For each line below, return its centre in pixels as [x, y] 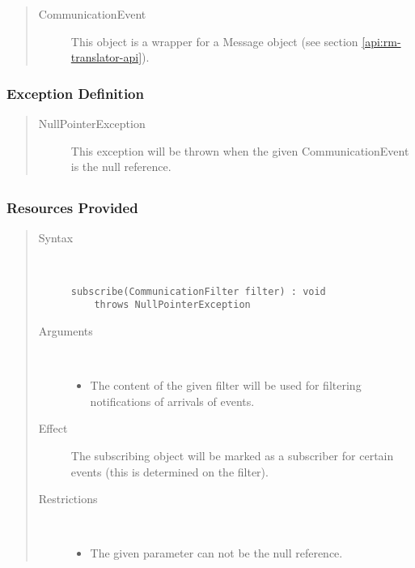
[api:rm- [381, 41]
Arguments [66, 330]
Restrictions [68, 499]
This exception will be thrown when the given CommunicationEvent [240, 150]
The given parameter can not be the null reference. [216, 553]
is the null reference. [121, 167]
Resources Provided [72, 208]
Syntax [56, 238]
